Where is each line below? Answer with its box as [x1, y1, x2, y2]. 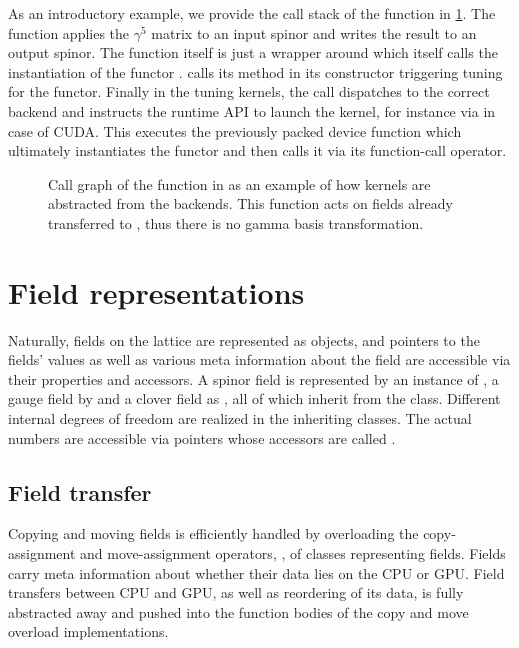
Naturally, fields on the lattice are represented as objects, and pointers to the [8, 329, 480, 350]
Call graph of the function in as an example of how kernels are [48, 173, 431, 194]
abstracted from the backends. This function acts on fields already [48, 193, 453, 214]
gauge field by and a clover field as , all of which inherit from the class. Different [8, 388, 501, 409]
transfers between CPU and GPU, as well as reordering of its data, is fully [8, 582, 464, 603]
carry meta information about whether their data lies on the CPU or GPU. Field [8, 562, 505, 583]
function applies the [8, 22, 130, 43]
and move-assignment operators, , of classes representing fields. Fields [80, 543, 506, 564]
